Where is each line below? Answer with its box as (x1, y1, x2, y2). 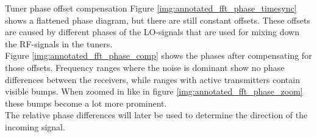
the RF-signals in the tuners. (5, 37, 113, 50)
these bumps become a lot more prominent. (5, 96, 167, 109)
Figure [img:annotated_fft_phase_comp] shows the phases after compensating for (5, 49, 312, 62)
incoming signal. (5, 120, 65, 133)
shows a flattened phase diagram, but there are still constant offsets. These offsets (5, 13, 310, 26)
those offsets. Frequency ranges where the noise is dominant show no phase (5, 61, 285, 73)
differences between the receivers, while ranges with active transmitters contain (5, 73, 300, 85)
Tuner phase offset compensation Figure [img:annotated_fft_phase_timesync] (5, 2, 297, 14)
